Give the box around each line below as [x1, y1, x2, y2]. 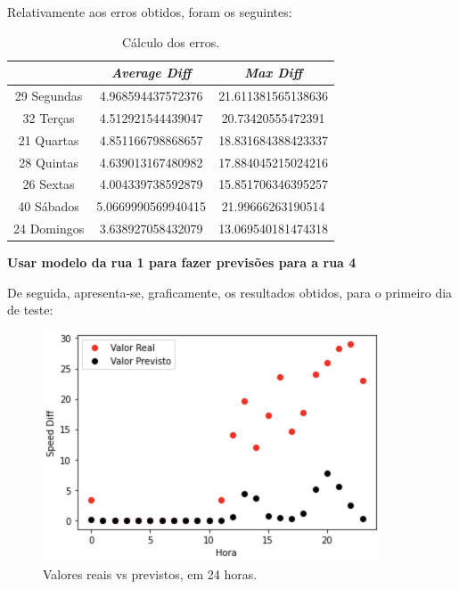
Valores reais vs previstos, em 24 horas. [43, 564, 258, 583]
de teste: [7, 300, 53, 319]
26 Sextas [22, 175, 75, 193]
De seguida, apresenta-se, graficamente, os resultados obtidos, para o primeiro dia [7, 282, 453, 301]
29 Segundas [14, 86, 83, 105]
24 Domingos [13, 219, 85, 238]
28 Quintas [19, 152, 78, 171]
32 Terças [22, 108, 75, 127]
